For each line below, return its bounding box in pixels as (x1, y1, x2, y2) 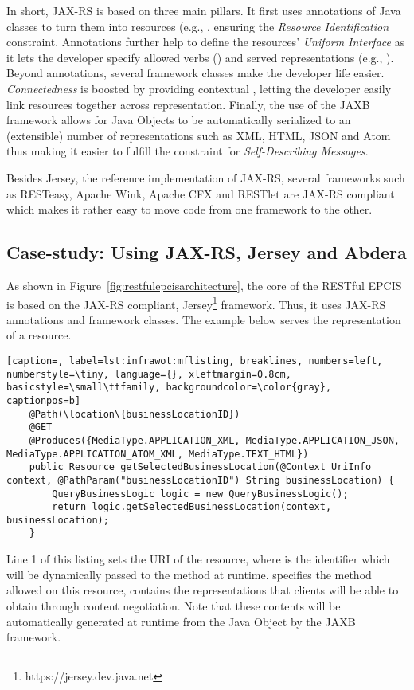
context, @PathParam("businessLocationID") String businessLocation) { (6, 474, 394, 486)
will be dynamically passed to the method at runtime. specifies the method (6, 566, 372, 582)
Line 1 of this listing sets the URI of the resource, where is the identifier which (6, 551, 390, 567)
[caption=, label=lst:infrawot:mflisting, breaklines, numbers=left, (6, 355, 383, 367)
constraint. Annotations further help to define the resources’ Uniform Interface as (6, 33, 405, 50)
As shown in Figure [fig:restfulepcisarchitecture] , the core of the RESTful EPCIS (6, 276, 402, 293)
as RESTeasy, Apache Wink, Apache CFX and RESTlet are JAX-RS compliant (6, 185, 395, 202)
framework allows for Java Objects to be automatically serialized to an (6, 112, 351, 128)
